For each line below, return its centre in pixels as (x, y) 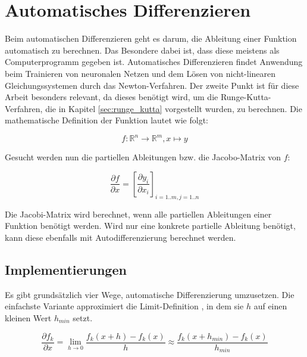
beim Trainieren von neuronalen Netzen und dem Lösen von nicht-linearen (140, 73)
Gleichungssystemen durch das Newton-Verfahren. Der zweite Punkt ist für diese (152, 85)
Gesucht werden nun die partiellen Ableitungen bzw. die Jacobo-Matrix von (143, 157)
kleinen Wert (28, 317)
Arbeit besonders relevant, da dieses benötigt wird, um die (112, 97)
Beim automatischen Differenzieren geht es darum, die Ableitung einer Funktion (151, 38)
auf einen (270, 306)
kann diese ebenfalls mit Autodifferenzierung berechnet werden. (120, 237)
